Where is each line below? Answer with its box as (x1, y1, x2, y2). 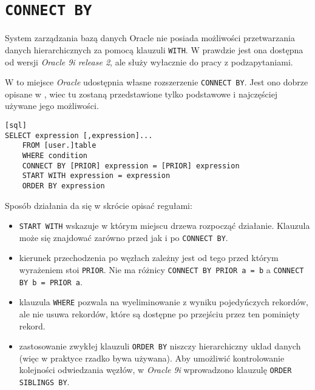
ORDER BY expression (22, 181, 105, 190)
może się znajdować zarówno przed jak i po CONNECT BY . (19, 231, 228, 243)
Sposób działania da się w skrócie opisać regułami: (5, 199, 192, 211)
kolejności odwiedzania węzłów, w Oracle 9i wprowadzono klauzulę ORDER (19, 363, 292, 376)
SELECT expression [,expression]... (5, 131, 153, 140)
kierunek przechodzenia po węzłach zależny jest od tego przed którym (19, 251, 279, 264)
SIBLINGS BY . (19, 375, 70, 388)
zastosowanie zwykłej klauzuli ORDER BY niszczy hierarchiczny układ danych (19, 340, 301, 352)
